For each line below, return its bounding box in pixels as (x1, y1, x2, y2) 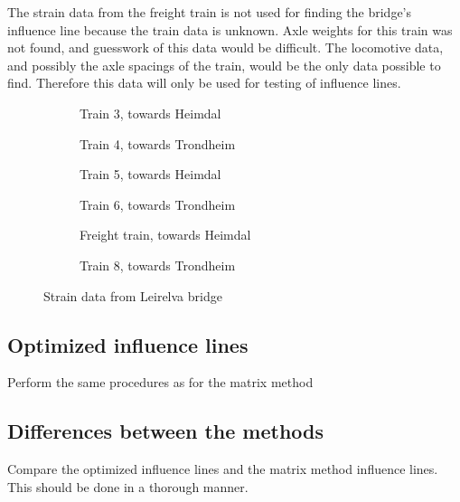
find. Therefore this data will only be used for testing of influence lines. (7, 73, 401, 92)
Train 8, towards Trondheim (80, 255, 236, 274)
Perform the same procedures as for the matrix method (7, 373, 314, 392)
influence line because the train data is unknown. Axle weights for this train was (7, 20, 453, 39)
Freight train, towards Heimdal (80, 225, 251, 244)
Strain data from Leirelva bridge (43, 286, 222, 305)
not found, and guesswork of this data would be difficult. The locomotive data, (7, 38, 444, 57)
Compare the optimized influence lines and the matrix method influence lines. (7, 459, 438, 478)
